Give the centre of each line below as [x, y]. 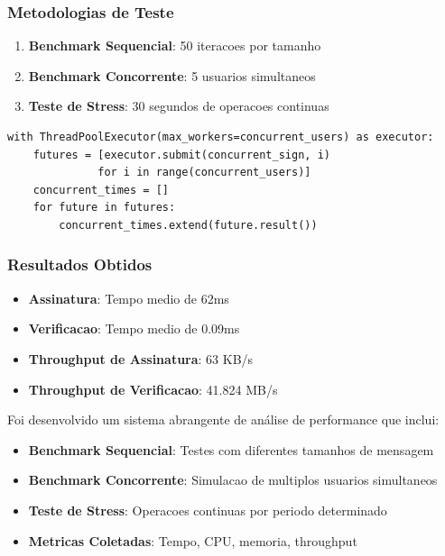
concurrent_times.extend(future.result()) [188, 225]
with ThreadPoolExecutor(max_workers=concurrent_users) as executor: [221, 137]
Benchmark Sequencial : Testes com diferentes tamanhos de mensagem [231, 449]
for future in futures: [104, 208]
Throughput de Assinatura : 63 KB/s [141, 358]
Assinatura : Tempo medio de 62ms [129, 298]
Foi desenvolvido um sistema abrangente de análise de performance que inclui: [223, 419]
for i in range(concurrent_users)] [204, 173]
